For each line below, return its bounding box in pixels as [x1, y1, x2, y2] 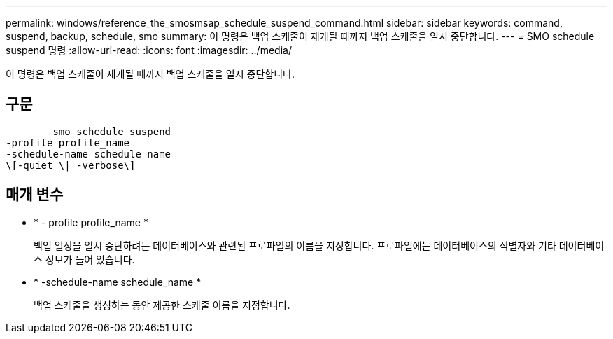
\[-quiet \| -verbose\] [6, 159, 136, 171]
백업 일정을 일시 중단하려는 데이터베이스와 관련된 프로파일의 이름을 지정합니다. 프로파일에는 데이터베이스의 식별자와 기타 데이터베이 [34, 239, 605, 251]
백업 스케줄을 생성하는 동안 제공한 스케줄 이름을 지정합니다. [34, 298, 290, 311]
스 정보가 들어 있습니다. [34, 253, 135, 265]
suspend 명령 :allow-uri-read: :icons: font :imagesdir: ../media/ [6, 44, 292, 56]
